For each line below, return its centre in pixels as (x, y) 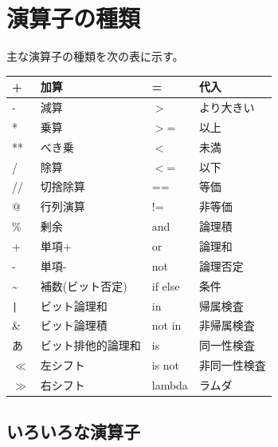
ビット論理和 (74, 305)
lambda (170, 384)
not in (166, 325)
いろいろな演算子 (73, 431)
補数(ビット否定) (84, 285)
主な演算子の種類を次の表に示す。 (95, 56)
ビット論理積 (74, 325)
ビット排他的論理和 (90, 345)
